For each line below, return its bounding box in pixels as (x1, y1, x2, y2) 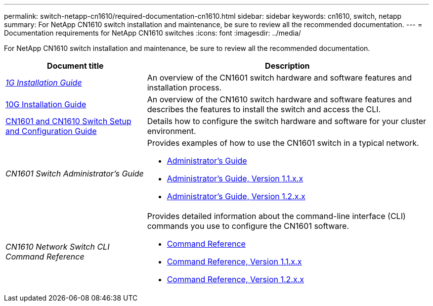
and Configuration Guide (5, 126, 97, 136)
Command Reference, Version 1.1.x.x (167, 257, 302, 266)
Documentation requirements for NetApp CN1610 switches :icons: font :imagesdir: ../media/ (4, 29, 301, 37)
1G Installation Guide (5, 78, 82, 87)
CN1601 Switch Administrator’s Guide (5, 169, 144, 178)
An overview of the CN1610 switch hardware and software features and (147, 94, 412, 104)
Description (265, 61, 310, 71)
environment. (147, 126, 196, 136)
